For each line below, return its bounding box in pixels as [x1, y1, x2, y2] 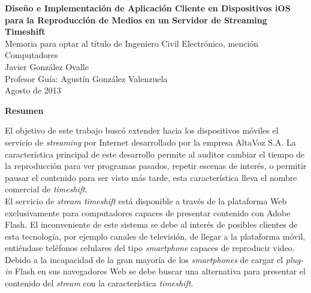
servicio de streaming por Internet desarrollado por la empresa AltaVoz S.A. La [5, 135, 296, 148]
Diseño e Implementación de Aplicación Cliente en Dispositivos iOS [5, 2, 291, 14]
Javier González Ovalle [5, 60, 89, 73]
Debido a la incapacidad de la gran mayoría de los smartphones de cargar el [5, 253, 283, 265]
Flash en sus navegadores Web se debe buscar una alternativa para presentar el [14, 265, 306, 277]
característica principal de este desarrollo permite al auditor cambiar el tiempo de [5, 147, 305, 160]
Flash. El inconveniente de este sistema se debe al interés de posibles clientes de [5, 218, 298, 231]
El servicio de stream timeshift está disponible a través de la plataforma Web [5, 194, 287, 207]
